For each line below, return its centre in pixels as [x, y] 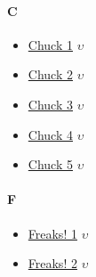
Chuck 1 [50, 44]
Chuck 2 [50, 74]
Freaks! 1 [52, 233]
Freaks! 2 [52, 263]
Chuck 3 [50, 104]
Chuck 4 [50, 134]
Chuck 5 [50, 164]
